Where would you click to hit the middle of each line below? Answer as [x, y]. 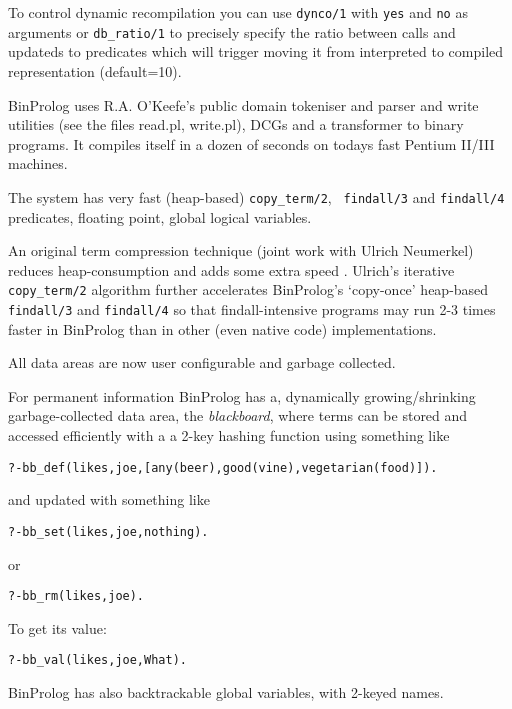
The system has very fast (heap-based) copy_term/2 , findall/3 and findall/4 [256, 196]
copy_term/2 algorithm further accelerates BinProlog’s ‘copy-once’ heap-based [248, 289]
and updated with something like [109, 499]
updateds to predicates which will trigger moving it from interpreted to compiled [256, 51]
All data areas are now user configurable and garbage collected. [202, 362]
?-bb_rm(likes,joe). [76, 596]
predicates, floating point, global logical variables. [160, 216]
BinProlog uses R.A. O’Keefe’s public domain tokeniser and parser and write [243, 104]
